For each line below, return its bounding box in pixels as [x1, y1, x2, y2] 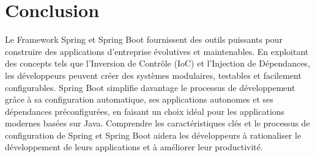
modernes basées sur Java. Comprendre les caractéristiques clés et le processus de [5, 117, 310, 130]
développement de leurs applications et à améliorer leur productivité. [5, 141, 263, 153]
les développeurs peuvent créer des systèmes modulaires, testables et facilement [5, 68, 302, 81]
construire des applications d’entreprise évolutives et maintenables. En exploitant [5, 45, 309, 57]
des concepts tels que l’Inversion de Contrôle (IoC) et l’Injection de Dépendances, [5, 57, 310, 70]
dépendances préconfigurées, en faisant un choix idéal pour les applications [5, 104, 285, 117]
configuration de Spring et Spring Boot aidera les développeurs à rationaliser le [5, 128, 302, 141]
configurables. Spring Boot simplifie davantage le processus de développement [5, 81, 295, 93]
